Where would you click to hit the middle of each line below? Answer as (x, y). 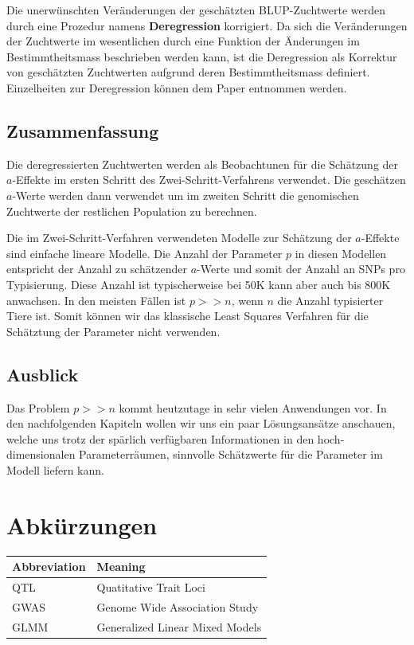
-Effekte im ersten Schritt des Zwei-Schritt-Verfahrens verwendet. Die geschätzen (209, 180)
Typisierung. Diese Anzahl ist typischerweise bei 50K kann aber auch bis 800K (199, 284)
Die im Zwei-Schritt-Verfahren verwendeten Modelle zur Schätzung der (179, 238)
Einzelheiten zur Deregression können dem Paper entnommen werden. (177, 87)
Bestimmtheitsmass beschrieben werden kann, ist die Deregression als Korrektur (202, 56)
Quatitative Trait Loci (151, 586)
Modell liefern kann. (55, 469)
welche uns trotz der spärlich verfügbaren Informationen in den (160, 438)
